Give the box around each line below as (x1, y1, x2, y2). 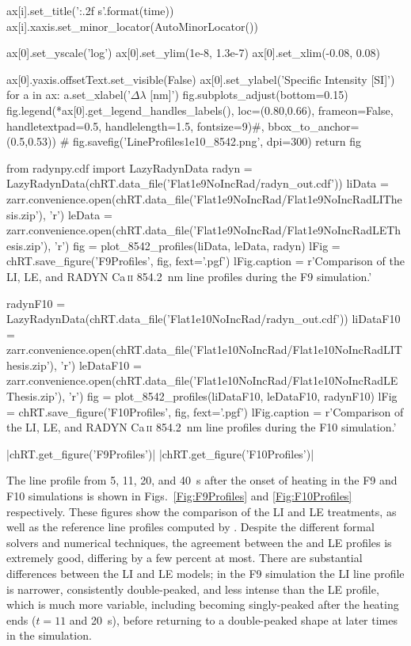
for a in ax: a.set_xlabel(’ (6, 86, 131, 103)
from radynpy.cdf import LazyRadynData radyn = (6, 159, 253, 176)
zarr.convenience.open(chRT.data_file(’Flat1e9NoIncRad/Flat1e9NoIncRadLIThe (6, 190, 402, 207)
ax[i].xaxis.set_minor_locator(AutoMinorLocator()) (6, 17, 258, 34)
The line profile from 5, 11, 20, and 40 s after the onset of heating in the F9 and (6, 472, 398, 488)
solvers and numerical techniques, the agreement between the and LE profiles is (6, 534, 392, 550)
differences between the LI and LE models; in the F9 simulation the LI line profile (6, 565, 405, 581)
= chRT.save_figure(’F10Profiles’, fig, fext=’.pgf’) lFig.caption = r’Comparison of (6, 403, 404, 420)
